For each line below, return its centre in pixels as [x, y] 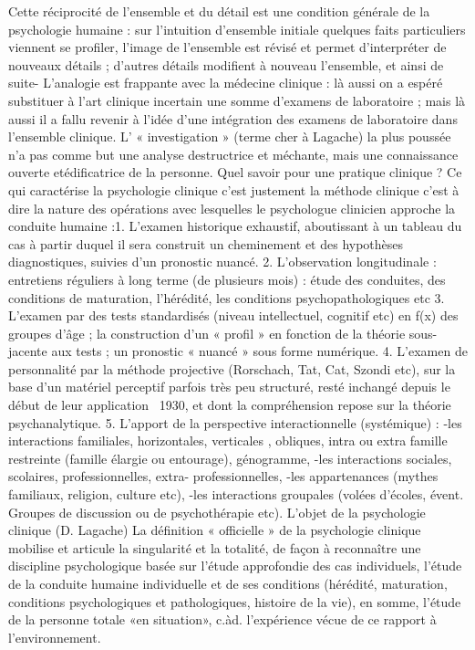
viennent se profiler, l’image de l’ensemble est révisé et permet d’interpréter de [227, 47]
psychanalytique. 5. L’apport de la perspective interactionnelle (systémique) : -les [235, 422]
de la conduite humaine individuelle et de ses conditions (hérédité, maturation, [228, 583]
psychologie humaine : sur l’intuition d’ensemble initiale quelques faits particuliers [237, 29]
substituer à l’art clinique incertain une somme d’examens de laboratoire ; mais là [237, 100]
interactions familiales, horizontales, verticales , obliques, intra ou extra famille [228, 440]
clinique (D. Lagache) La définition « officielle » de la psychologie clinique [215, 530]
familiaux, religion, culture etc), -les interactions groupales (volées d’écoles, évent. [236, 494]
